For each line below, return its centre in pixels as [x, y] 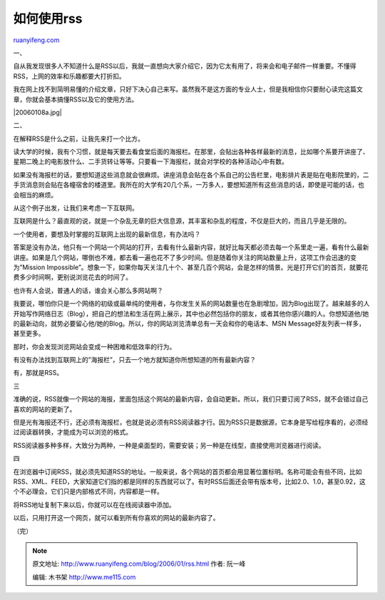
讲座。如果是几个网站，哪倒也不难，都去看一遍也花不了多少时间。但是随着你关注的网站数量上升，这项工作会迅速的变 [185, 257]
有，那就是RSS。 [38, 373]
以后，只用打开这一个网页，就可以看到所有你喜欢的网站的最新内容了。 [116, 518]
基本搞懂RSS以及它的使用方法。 [91, 99]
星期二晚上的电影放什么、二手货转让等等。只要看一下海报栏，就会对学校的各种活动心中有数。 [150, 161]
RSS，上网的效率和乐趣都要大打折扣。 [69, 76]
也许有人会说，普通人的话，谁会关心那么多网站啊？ [88, 290]
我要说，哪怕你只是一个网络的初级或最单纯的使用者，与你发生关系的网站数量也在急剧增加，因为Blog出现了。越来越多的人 [191, 304]
